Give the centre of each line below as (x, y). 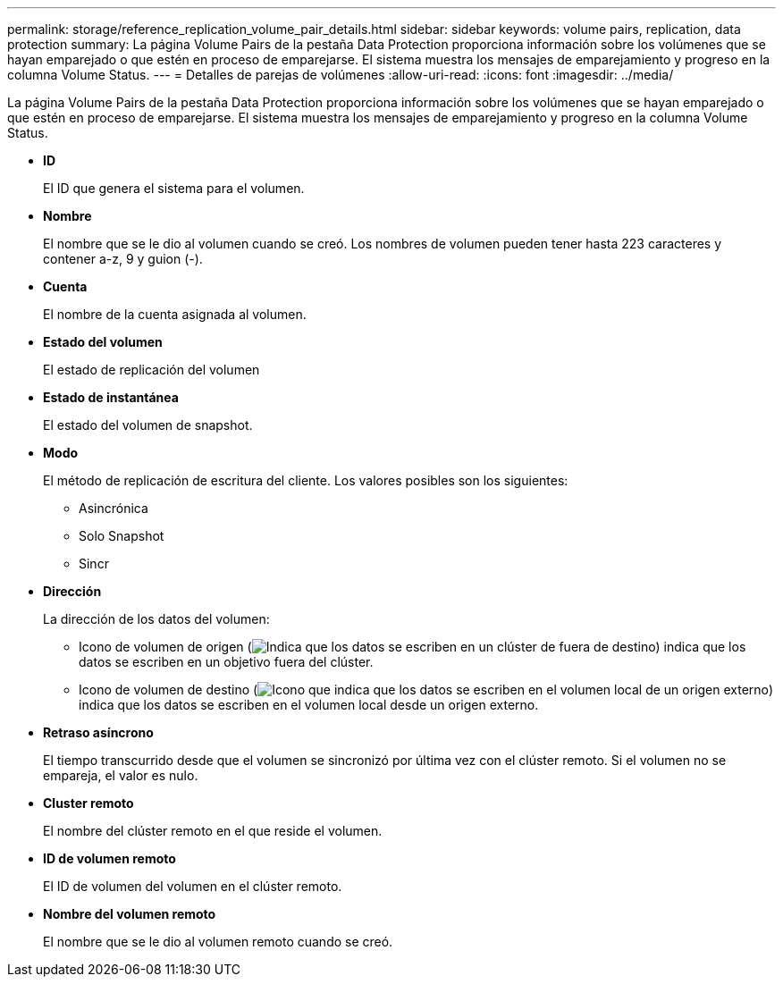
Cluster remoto (88, 803)
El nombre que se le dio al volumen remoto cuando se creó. (218, 942)
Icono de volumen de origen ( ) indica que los (413, 647)
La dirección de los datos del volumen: (156, 619)
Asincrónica (114, 508)
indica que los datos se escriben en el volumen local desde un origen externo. (309, 705)
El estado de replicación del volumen (152, 370)
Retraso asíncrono (98, 732)
